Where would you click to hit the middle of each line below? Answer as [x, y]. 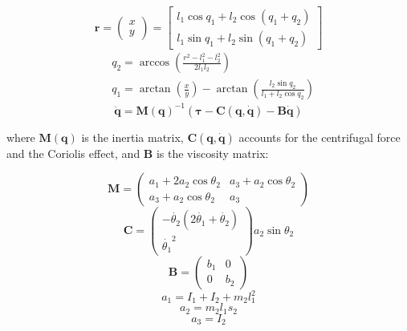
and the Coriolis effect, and [73, 153]
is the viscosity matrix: [212, 153]
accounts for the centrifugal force [319, 137]
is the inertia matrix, [132, 137]
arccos [155, 63]
